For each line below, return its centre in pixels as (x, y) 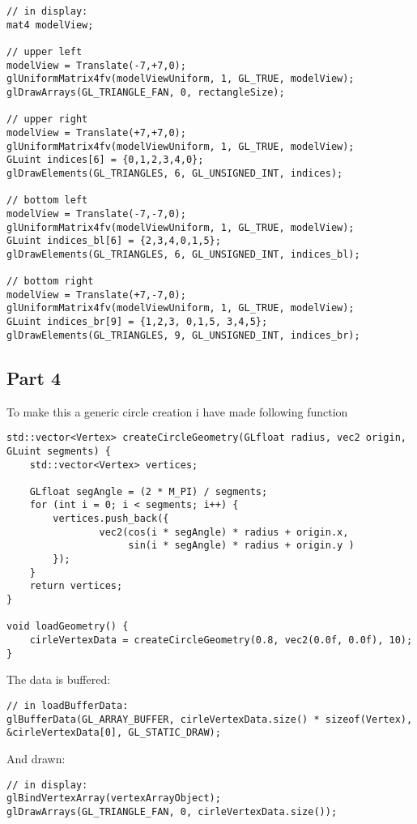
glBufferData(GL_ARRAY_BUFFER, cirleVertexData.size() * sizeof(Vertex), (210, 719)
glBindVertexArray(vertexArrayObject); (114, 798)
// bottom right (50, 282)
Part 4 (34, 377)
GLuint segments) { (59, 451)
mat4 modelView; (50, 25)
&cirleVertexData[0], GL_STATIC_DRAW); (114, 733)
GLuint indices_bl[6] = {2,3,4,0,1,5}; (114, 241)
